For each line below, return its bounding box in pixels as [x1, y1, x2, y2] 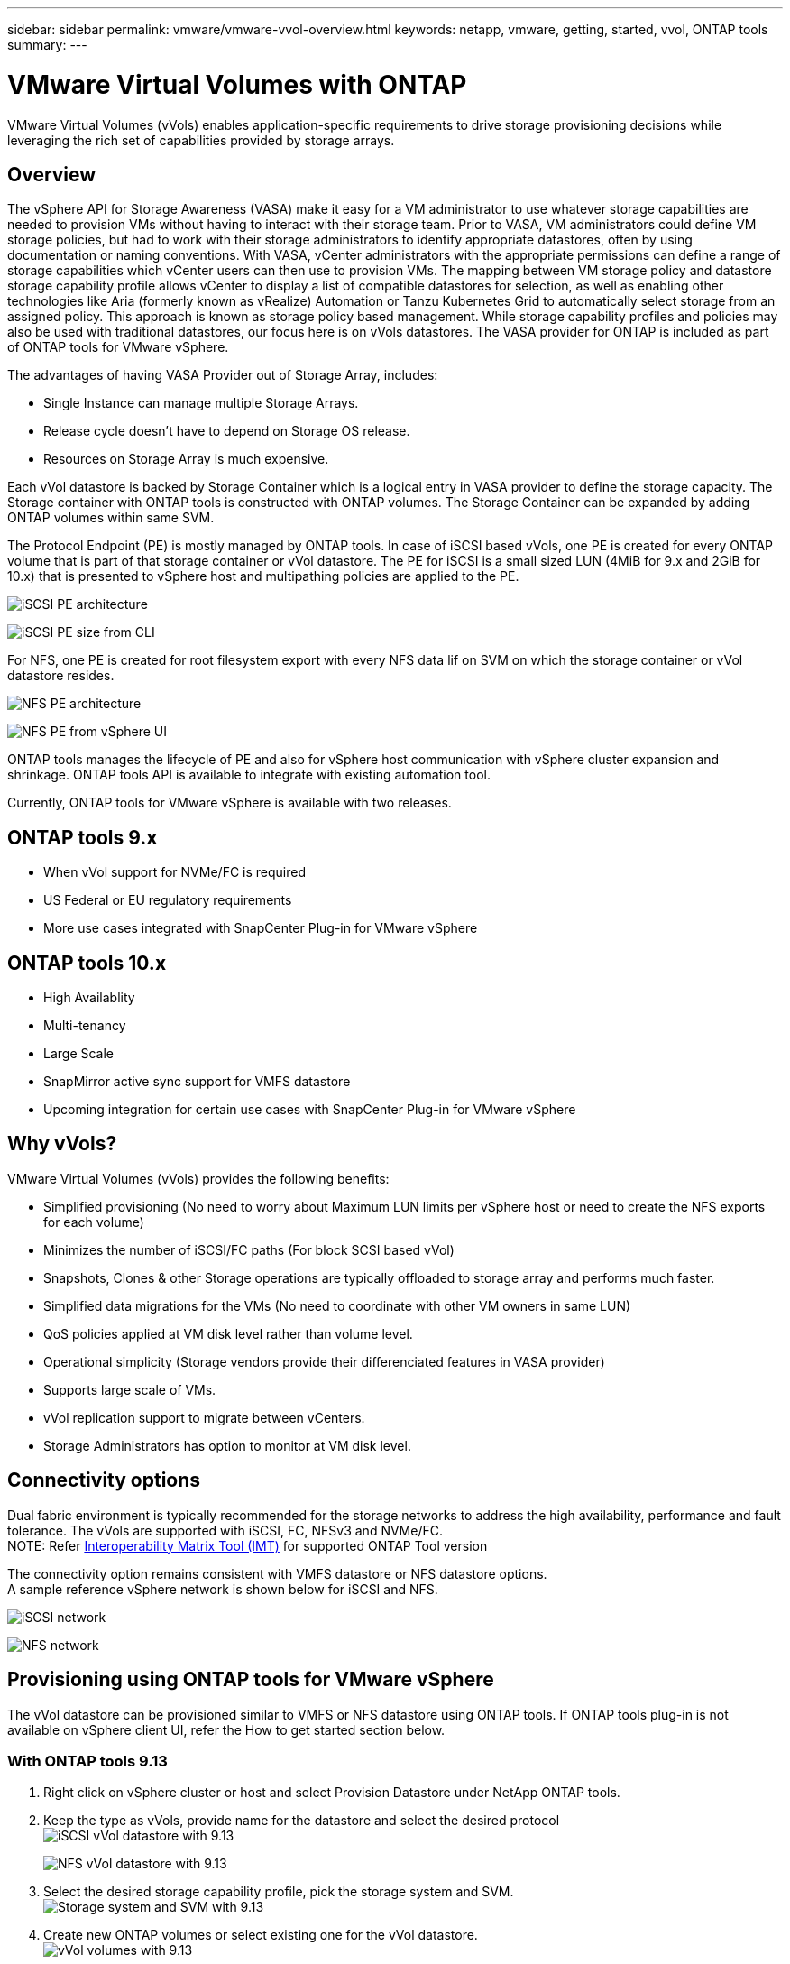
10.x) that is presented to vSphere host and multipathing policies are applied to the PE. [7, 568, 519, 585]
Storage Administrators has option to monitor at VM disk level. [43, 1437, 411, 1453]
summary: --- [7, 37, 87, 52]
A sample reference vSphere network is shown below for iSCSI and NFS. [7, 1581, 438, 1597]
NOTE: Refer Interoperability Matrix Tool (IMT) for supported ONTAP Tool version [7, 1537, 488, 1554]
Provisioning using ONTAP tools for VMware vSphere [7, 1668, 494, 1692]
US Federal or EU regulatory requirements [43, 892, 292, 908]
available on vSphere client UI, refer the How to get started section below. [7, 1721, 446, 1738]
